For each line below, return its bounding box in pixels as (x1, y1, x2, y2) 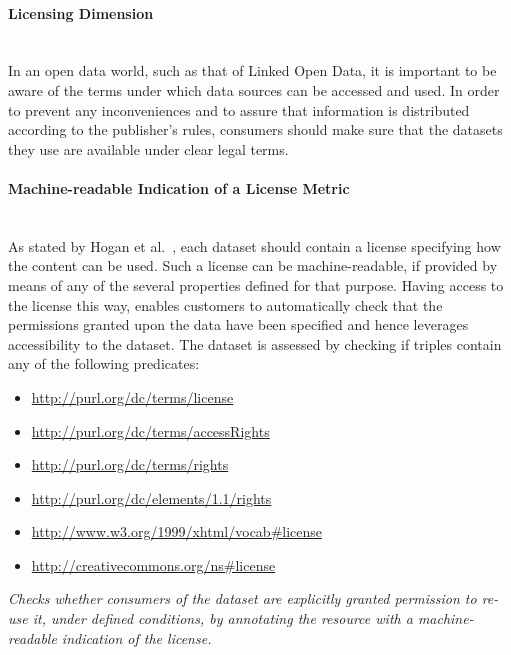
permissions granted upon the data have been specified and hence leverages (8, 314, 469, 335)
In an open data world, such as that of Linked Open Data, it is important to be (8, 60, 497, 81)
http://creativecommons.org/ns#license (31, 554, 276, 575)
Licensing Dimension (8, 2, 154, 23)
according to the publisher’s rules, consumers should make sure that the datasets (8, 119, 503, 140)
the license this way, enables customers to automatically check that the (8, 294, 443, 315)
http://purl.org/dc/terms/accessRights (31, 420, 270, 441)
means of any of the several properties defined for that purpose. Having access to (8, 274, 504, 295)
